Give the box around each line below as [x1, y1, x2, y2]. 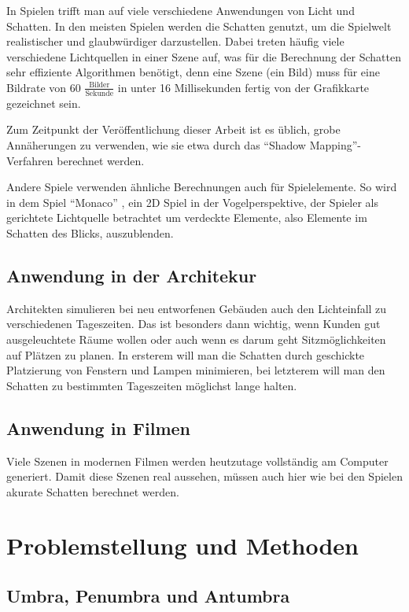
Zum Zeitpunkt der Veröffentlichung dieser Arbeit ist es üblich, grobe [6, 121, 341, 138]
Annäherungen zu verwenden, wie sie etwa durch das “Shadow [6, 136, 306, 153]
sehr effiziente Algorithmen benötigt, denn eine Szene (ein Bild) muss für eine [6, 64, 380, 80]
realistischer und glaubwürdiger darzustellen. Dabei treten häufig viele [6, 33, 345, 50]
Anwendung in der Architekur [6, 263, 257, 287]
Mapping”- [309, 136, 361, 153]
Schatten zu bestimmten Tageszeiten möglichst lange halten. [6, 377, 297, 393]
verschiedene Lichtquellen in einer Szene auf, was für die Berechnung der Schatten [6, 48, 401, 65]
